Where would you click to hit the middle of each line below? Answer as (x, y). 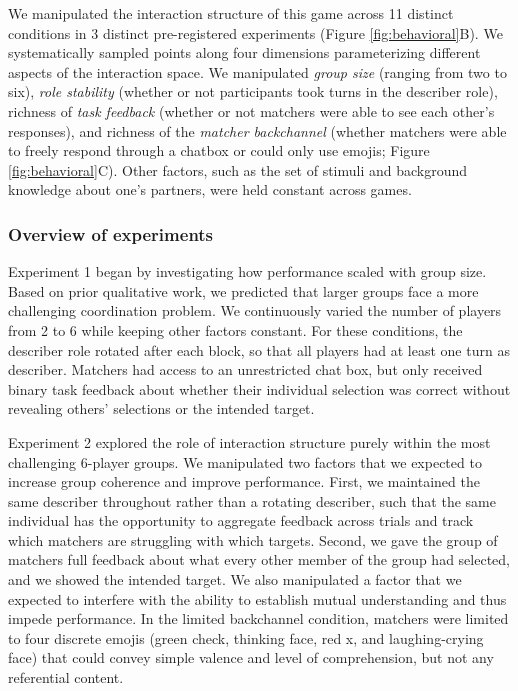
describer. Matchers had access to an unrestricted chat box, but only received (245, 369)
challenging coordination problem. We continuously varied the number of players (255, 310)
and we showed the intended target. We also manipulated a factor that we (235, 579)
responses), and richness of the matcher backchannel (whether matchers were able (257, 130)
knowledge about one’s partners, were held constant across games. (210, 189)
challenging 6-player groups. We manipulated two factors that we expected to (245, 461)
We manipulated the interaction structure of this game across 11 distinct (231, 13)
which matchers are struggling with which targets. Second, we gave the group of (253, 539)
